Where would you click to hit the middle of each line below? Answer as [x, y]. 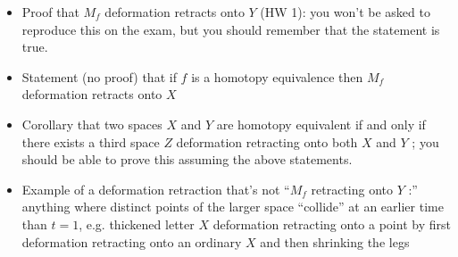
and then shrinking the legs [335, 241]
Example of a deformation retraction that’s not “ [156, 189]
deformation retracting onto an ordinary [132, 241]
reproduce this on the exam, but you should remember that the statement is [231, 29]
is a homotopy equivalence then [277, 76]
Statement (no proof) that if [99, 76]
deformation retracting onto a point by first [332, 224]
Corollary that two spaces [92, 124]
